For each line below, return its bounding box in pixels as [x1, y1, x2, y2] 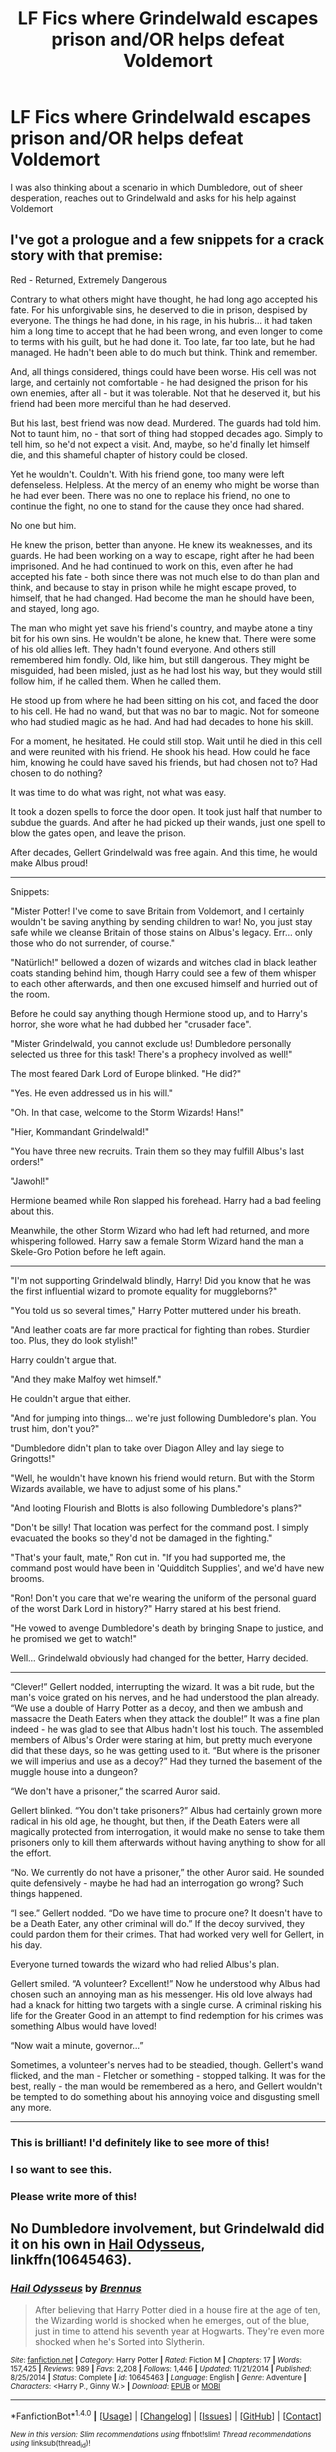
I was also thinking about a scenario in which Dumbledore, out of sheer [10, 181, 303, 193]
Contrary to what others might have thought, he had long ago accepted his [10, 293, 318, 305]
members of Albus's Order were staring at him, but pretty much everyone [10, 1733, 313, 1746]
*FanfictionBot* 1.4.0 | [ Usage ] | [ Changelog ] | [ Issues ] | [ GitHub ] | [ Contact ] [10, 2408, 322, 2422]
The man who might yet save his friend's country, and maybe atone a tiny [10, 622, 313, 634]
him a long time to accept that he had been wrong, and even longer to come [10, 325, 323, 337]
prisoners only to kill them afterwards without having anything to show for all [10, 1836, 326, 1848]
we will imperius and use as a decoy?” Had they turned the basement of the [10, 1755, 323, 1767]
